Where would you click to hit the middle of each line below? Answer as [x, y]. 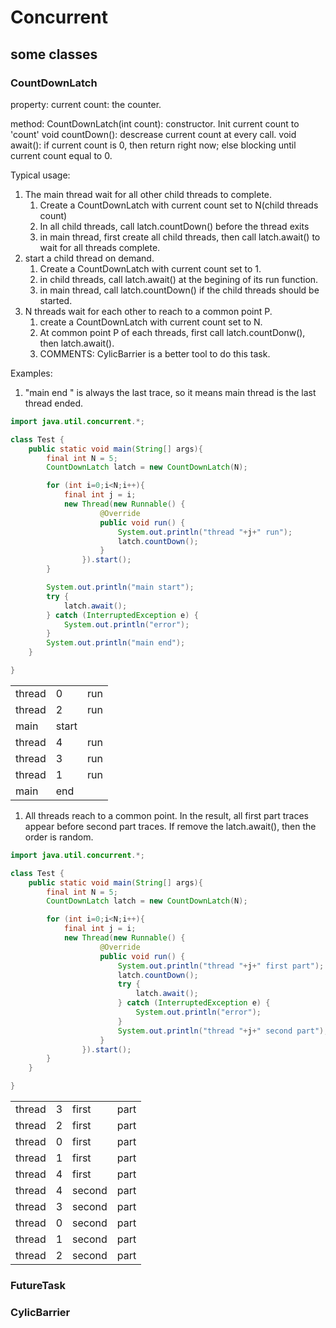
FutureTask [38, 1285]
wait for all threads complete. [100, 247]
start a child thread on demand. [89, 258]
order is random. [59, 837]
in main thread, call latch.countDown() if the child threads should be [179, 290]
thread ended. [54, 403]
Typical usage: [40, 175]
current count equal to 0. [61, 155]
